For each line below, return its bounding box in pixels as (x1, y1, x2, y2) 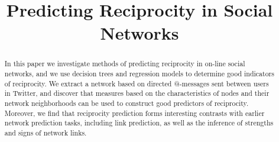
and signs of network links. (4, 127, 87, 137)
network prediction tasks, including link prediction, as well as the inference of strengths (4, 118, 274, 128)
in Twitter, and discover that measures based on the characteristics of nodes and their (4, 88, 270, 98)
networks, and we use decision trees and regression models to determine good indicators (4, 69, 274, 79)
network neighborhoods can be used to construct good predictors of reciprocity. (4, 98, 249, 108)
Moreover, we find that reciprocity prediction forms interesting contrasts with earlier (4, 108, 265, 118)
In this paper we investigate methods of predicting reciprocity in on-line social (4, 59, 245, 69)
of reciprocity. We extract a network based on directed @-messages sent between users (4, 78, 269, 88)
